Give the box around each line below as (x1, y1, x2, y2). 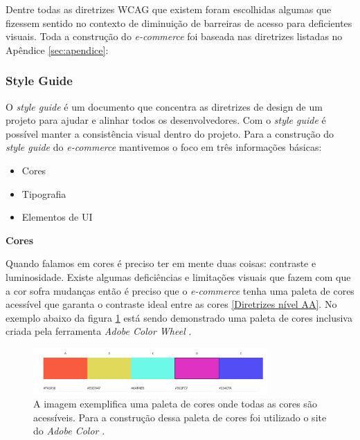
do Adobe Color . (33, 423, 105, 438)
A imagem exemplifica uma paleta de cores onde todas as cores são (33, 396, 317, 411)
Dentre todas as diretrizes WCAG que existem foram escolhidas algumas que (6, 2, 332, 16)
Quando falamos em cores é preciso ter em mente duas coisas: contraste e (6, 256, 316, 271)
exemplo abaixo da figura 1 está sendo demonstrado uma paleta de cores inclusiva (6, 310, 352, 324)
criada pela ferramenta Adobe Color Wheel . (6, 324, 192, 338)
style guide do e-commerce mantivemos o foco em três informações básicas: (6, 140, 322, 154)
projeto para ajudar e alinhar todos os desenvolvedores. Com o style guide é (6, 113, 326, 127)
